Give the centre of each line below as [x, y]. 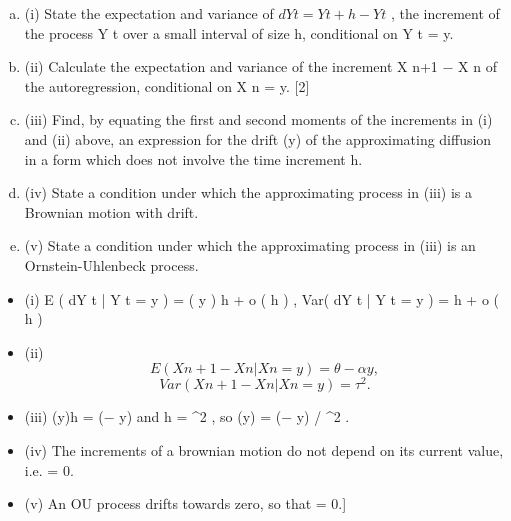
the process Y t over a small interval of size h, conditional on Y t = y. [239, 32]
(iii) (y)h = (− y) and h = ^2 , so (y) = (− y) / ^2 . [187, 416]
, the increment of [445, 13]
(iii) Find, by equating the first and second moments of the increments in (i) [258, 119]
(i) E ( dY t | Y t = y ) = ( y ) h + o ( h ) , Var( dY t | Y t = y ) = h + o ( [262, 298]
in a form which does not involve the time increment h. [193, 158]
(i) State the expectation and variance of [149, 13]
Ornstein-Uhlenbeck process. [111, 264]
